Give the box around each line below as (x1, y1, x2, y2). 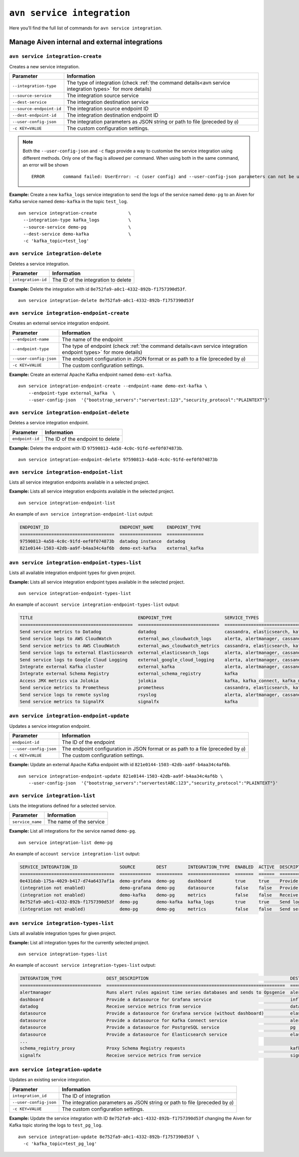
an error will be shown (22, 162, 69, 168)
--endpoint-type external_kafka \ (28, 390, 116, 396)
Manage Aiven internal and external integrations (9, 38, 163, 46)
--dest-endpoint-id (12, 112, 57, 118)
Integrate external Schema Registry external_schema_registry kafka (19, 671, 238, 676)
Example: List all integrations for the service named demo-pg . (9, 828, 137, 834)
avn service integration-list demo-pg (18, 840, 113, 846)
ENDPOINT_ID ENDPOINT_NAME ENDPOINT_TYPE (19, 525, 201, 530)
